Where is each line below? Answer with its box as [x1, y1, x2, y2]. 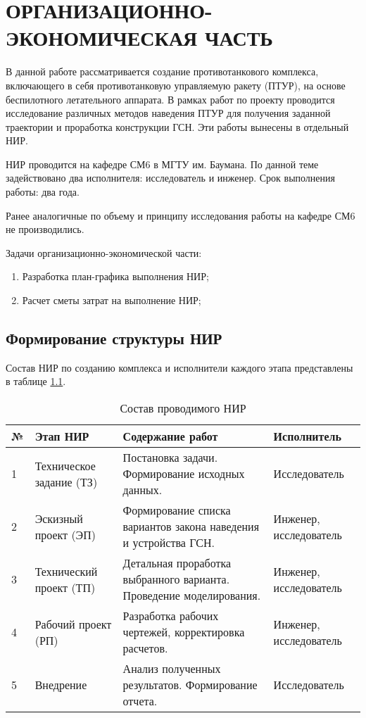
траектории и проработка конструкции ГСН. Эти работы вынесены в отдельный [6, 119, 349, 134]
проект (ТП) [34, 579, 96, 596]
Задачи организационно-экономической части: [6, 245, 202, 260]
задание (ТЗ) [34, 473, 98, 490]
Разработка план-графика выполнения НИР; [22, 269, 209, 284]
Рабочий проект [34, 615, 112, 632]
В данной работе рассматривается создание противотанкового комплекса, [6, 64, 319, 79]
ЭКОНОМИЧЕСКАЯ [6, 23, 198, 52]
